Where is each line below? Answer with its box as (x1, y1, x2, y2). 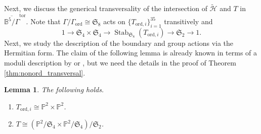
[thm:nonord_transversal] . (4, 67, 85, 78)
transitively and (164, 16, 213, 27)
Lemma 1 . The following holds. (4, 84, 104, 95)
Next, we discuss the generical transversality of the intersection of (4, 3, 207, 14)
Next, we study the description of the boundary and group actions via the (4, 37, 234, 48)
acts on (103, 16, 125, 27)
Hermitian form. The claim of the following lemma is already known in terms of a (4, 47, 257, 58)
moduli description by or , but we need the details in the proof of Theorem (4, 57, 236, 68)
